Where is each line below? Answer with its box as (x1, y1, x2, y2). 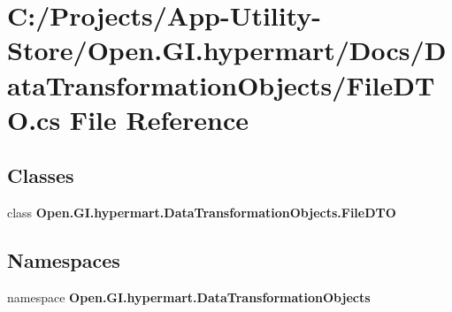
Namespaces (7, 247, 120, 274)
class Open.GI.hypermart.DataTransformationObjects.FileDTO (7, 203, 396, 222)
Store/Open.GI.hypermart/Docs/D (7, 32, 447, 68)
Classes (7, 162, 74, 189)
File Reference (69, 101, 249, 137)
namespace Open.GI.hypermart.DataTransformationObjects (7, 287, 371, 306)
